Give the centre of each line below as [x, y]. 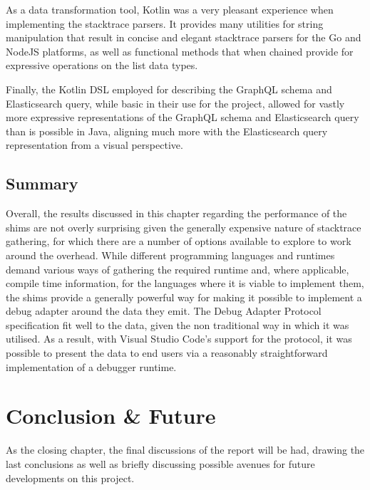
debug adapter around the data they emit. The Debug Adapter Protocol [164, 311]
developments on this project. [70, 478]
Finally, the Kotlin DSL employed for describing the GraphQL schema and [169, 89]
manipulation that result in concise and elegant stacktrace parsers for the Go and [184, 37]
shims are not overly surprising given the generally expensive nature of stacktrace [184, 227]
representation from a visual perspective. [94, 145]
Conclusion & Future [111, 416]
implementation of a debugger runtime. [91, 366]
